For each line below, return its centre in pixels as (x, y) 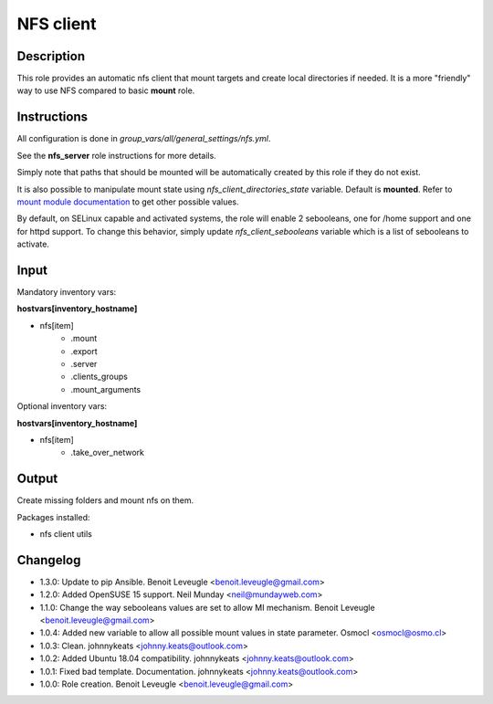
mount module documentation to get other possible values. (128, 202)
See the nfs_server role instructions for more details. (116, 155)
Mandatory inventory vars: (67, 292)
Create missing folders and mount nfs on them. (105, 500)
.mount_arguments (106, 389)
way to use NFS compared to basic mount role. (106, 90)
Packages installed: (53, 517)
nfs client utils (66, 533)
